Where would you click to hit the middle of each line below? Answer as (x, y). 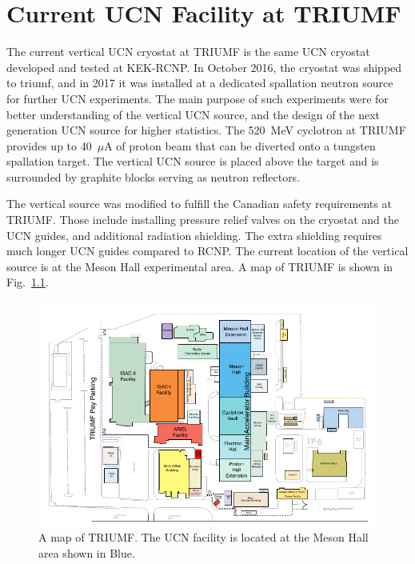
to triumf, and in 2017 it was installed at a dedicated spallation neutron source (200, 83)
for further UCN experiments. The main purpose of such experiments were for (198, 98)
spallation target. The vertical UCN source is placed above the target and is (193, 161)
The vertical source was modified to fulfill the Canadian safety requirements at (199, 204)
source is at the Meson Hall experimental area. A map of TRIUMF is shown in (200, 266)
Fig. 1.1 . (28, 282)
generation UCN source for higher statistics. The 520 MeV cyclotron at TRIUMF (206, 130)
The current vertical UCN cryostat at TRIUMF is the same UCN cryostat (188, 52)
